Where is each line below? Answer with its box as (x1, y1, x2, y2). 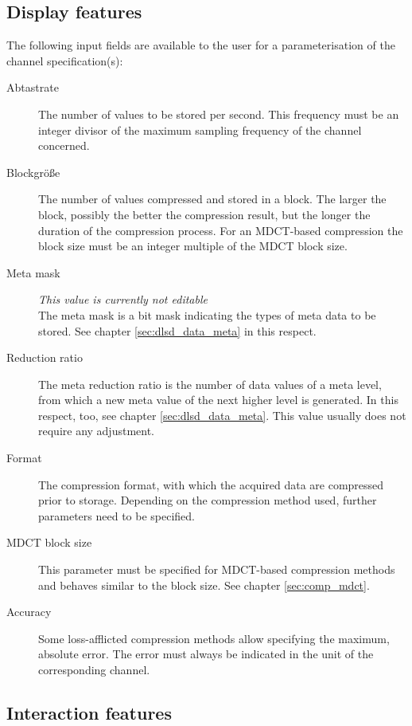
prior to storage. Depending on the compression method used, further (38, 492, 377, 508)
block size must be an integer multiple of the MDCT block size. (38, 237, 348, 254)
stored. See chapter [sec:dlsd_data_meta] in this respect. (38, 322, 317, 339)
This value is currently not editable (38, 291, 208, 308)
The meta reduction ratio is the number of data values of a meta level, (38, 375, 382, 392)
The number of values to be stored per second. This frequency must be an (38, 105, 399, 122)
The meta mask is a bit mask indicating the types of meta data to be (38, 306, 376, 323)
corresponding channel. (38, 661, 150, 678)
